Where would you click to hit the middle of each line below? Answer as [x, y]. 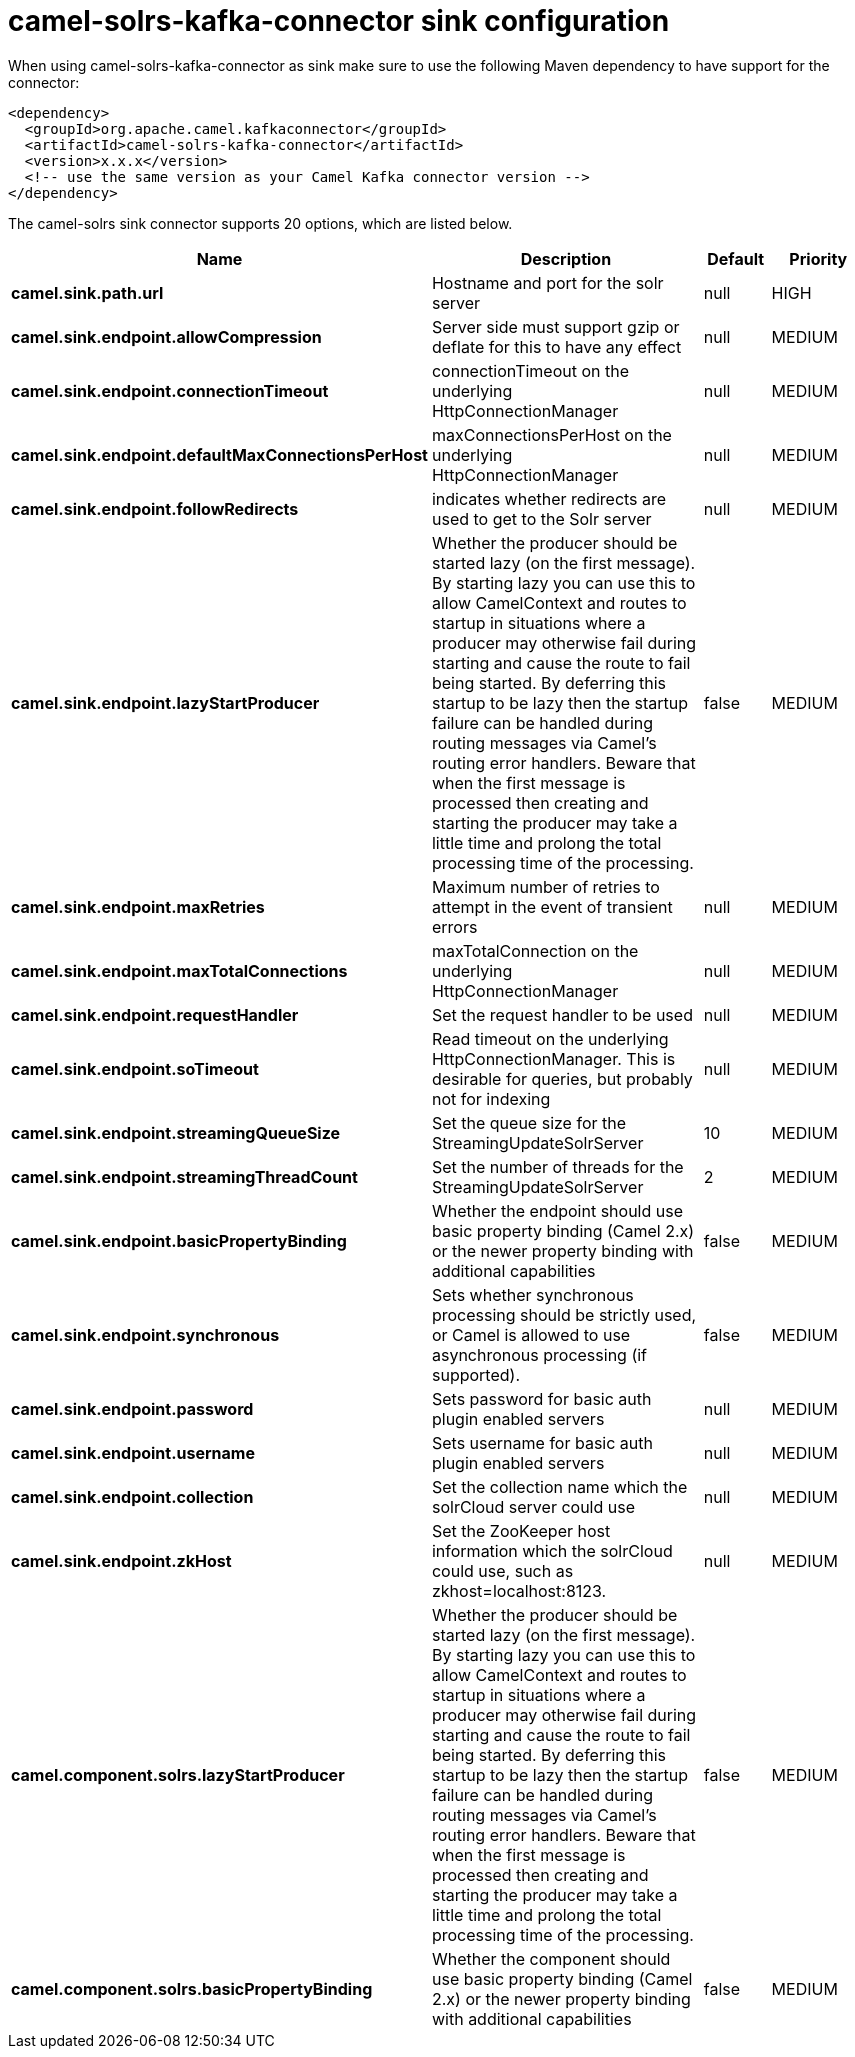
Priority [818, 258]
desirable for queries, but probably [562, 1078]
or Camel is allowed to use [531, 1334]
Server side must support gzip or [555, 326]
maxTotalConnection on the [535, 950]
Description [566, 258]
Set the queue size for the [529, 1122]
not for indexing [491, 1098]
